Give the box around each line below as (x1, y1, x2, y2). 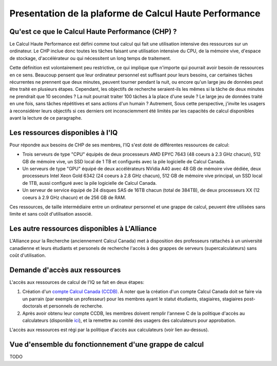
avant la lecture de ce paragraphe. (9, 114, 83, 121)
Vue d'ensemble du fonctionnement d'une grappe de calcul (9, 340, 204, 349)
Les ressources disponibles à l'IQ (9, 128, 118, 137)
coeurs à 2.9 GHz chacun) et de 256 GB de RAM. (22, 194, 126, 200)
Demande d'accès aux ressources (9, 265, 121, 274)
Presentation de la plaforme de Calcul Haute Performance (9, 8, 261, 19)
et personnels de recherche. (43, 303, 104, 309)
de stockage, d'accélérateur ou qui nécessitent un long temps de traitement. (9, 55, 171, 61)
